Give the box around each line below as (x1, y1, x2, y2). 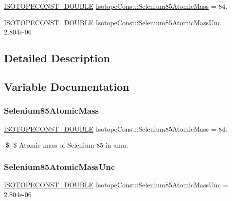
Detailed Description (4, 50, 110, 66)
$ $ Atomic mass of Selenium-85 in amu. (5, 140, 128, 150)
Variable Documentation (4, 79, 129, 94)
